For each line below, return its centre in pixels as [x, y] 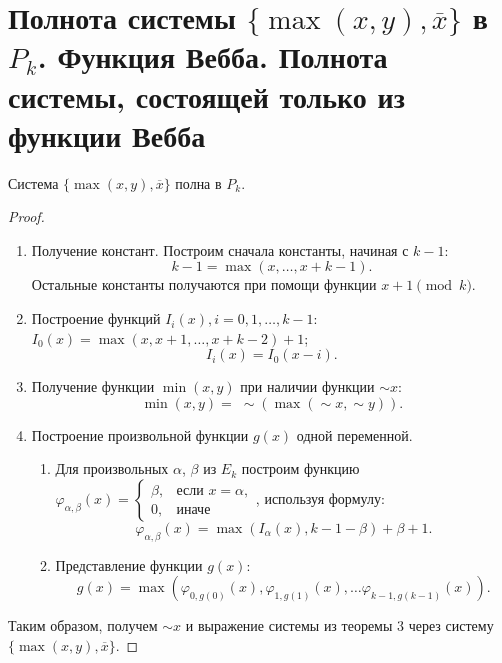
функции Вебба [107, 134]
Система [33, 182]
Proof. [26, 216]
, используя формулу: [320, 498]
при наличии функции [307, 386]
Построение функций [96, 318]
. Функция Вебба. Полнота [212, 56]
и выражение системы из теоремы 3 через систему [339, 625]
